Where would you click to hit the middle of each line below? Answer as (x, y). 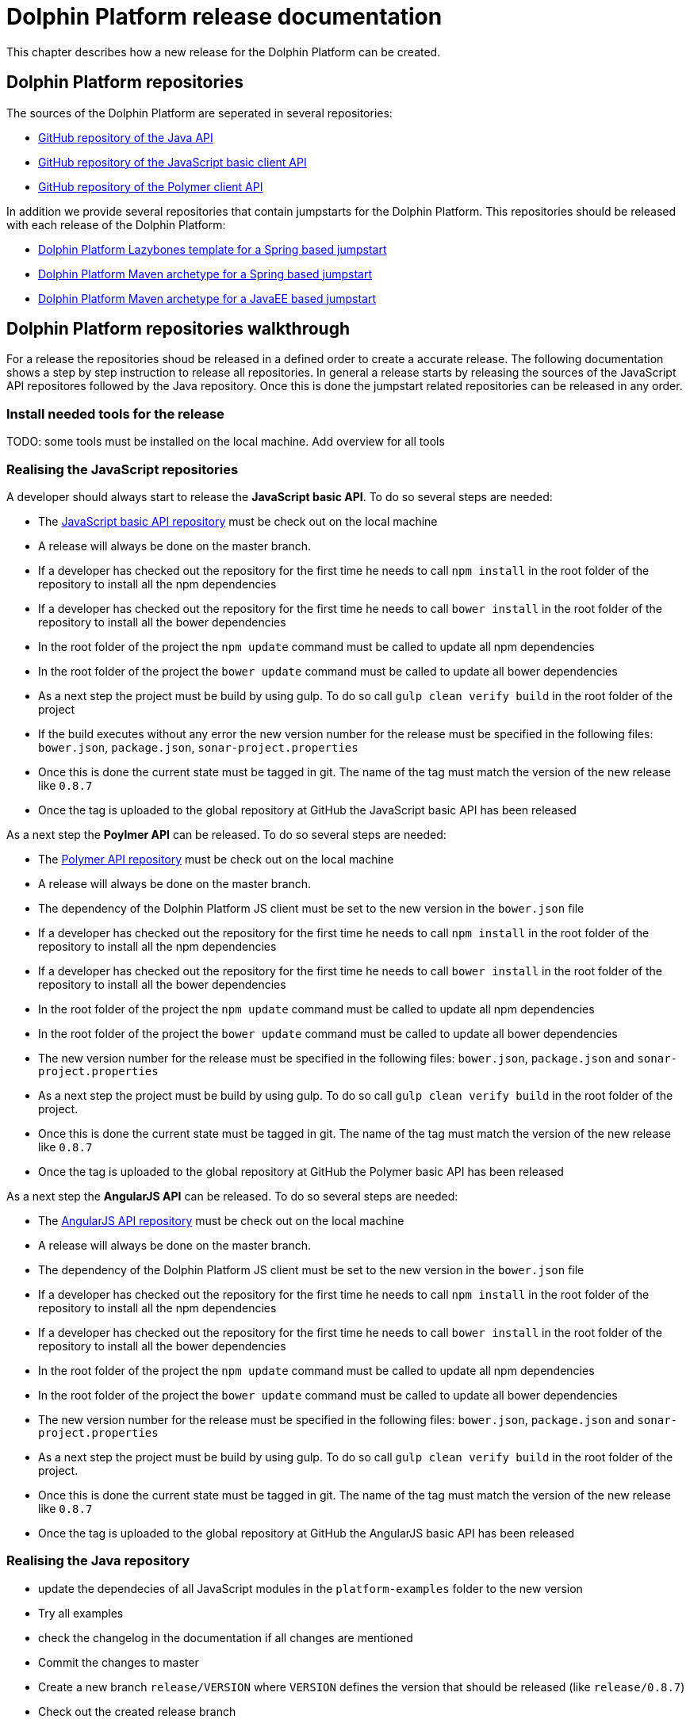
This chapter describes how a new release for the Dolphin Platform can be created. (224, 52)
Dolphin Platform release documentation (224, 17)
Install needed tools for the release (115, 414)
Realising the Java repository (98, 1561)
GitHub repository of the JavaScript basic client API (172, 162)
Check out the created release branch (137, 1711)
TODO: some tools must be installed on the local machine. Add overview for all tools (226, 442)
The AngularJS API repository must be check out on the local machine (221, 1220)
